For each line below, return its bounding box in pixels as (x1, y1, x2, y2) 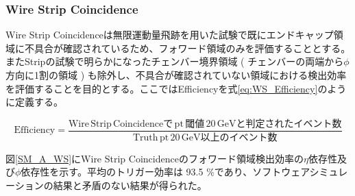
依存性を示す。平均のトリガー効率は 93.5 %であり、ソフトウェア (21, 164, 310, 179)
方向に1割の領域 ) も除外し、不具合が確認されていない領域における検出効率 (5, 68, 347, 82)
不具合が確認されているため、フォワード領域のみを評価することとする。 (24, 40, 351, 55)
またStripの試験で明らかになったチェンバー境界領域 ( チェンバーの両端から (5, 54, 344, 69)
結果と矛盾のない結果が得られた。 (53, 177, 207, 192)
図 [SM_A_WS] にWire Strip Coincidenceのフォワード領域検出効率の (5, 151, 304, 165)
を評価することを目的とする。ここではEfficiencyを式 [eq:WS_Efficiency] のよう (5, 81, 347, 95)
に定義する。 (5, 95, 63, 109)
